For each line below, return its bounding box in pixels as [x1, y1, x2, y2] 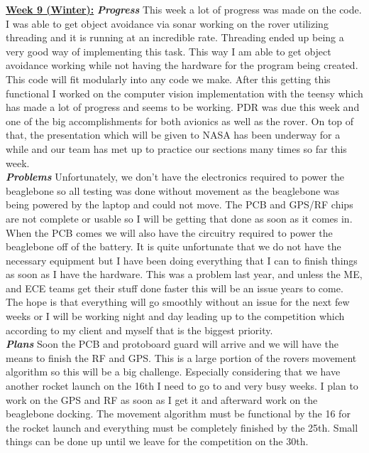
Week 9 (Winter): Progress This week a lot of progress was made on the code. [6, 2, 362, 16]
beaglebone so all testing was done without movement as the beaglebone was [6, 183, 340, 198]
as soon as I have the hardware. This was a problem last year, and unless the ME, [6, 267, 363, 282]
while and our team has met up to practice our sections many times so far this [6, 141, 347, 156]
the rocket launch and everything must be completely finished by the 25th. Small [6, 420, 358, 435]
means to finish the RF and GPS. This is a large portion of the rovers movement [6, 350, 357, 365]
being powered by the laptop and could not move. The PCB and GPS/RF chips [6, 197, 353, 212]
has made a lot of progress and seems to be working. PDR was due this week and [6, 100, 360, 114]
